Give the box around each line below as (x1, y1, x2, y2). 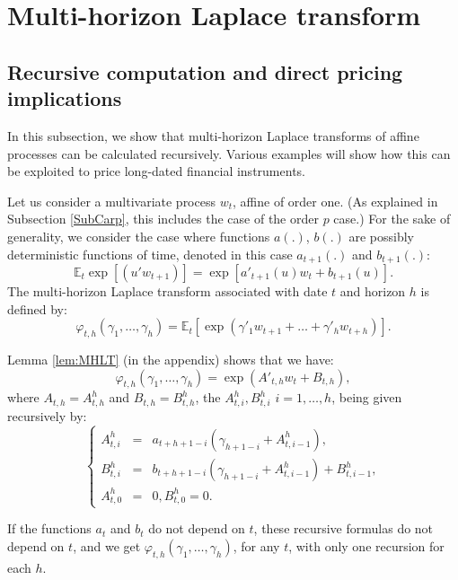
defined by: (7, 299, 67, 318)
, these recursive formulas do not (253, 519, 434, 538)
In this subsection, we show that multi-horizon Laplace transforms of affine (7, 126, 419, 145)
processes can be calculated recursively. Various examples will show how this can (7, 144, 451, 163)
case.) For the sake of (333, 209, 451, 228)
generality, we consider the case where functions (7, 226, 270, 245)
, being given (331, 388, 402, 407)
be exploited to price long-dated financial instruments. (7, 162, 305, 180)
